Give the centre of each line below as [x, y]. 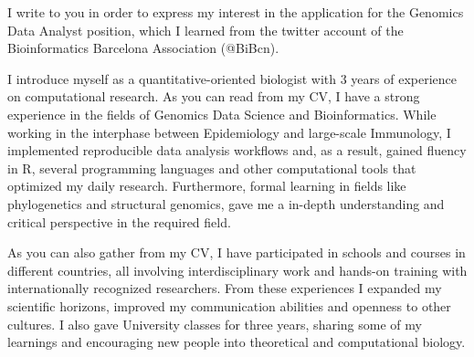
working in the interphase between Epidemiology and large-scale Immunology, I [229, 132]
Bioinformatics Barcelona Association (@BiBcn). [143, 48]
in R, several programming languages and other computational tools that [212, 168]
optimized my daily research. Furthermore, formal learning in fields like [207, 186]
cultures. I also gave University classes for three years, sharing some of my [215, 324]
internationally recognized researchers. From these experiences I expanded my [225, 288]
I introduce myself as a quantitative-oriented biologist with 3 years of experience [232, 78]
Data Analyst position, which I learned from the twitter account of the [205, 30]
